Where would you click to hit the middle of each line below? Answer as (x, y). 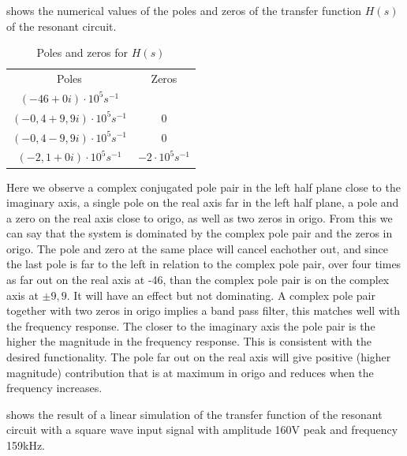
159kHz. (26, 445)
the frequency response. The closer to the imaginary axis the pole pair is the (191, 325)
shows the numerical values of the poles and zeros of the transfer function (184, 10)
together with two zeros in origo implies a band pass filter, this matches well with (203, 310)
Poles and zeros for (82, 52)
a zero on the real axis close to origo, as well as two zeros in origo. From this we (200, 217)
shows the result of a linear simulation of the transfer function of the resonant (194, 414)
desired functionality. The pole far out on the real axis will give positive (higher (199, 357)
